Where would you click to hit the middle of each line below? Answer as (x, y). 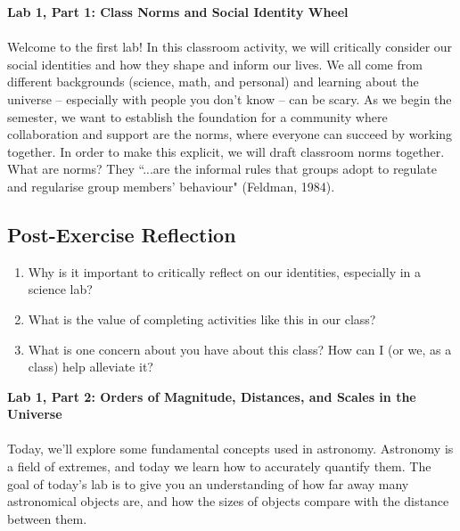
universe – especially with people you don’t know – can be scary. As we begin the (230, 98)
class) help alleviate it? (90, 367)
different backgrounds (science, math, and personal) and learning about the (213, 82)
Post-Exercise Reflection (122, 234)
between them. (47, 518)
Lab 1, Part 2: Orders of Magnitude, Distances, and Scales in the (212, 396)
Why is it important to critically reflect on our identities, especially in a (225, 271)
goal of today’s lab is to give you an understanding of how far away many (208, 483)
